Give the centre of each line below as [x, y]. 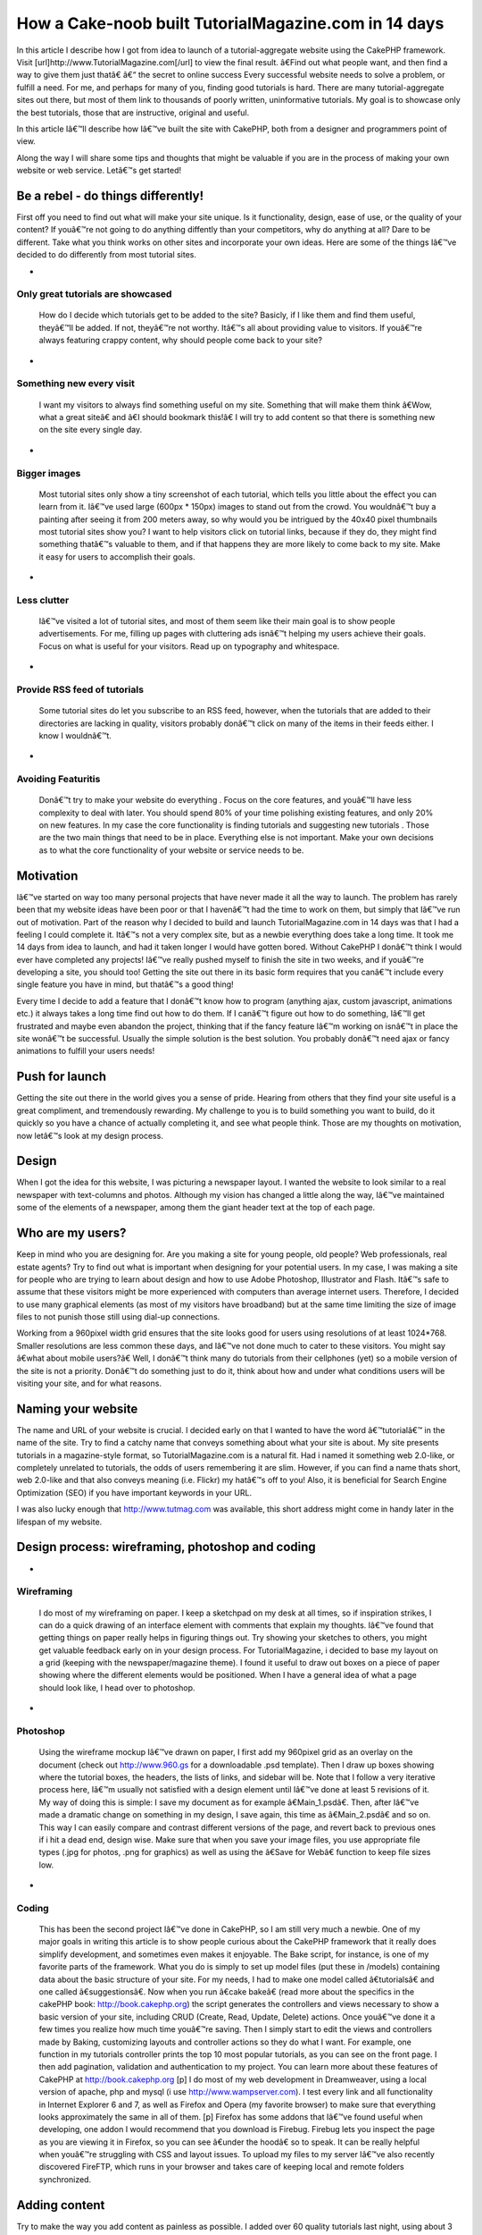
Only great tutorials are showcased [94, 294]
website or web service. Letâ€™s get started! [99, 171]
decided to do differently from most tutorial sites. [106, 255]
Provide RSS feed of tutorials [80, 689]
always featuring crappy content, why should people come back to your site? [181, 341]
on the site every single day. [91, 430]
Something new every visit [76, 384]
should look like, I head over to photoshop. [117, 1687]
